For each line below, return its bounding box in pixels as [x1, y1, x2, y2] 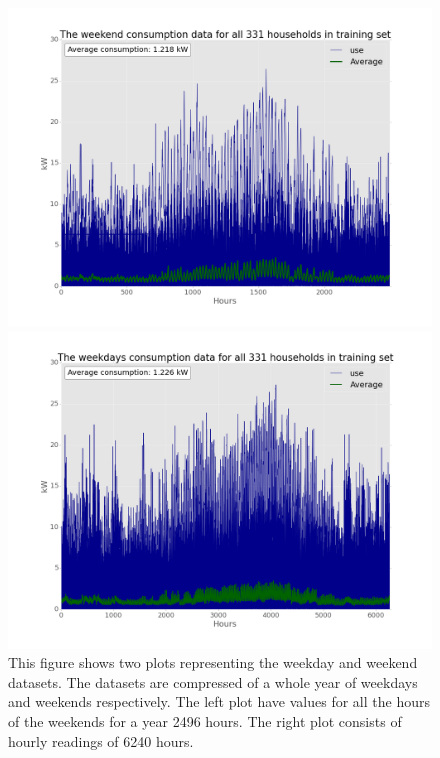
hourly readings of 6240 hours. [8, 730, 194, 751]
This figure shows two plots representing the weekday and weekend [8, 652, 418, 673]
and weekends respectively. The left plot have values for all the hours [8, 691, 430, 712]
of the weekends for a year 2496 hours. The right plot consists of [8, 710, 402, 731]
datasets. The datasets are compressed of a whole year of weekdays [8, 671, 418, 692]
